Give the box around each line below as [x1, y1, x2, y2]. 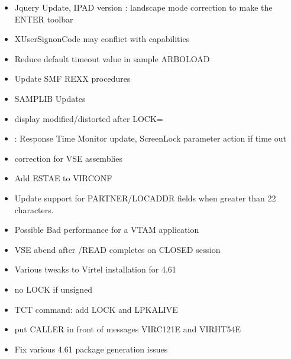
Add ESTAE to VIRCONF [14, 172, 112, 184]
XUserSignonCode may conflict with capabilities [14, 33, 190, 45]
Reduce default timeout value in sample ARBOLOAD [14, 52, 210, 65]
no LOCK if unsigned [14, 283, 93, 295]
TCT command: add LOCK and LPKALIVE [14, 303, 178, 315]
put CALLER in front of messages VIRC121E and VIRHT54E [14, 323, 241, 335]
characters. [14, 203, 54, 216]
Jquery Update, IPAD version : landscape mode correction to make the [14, 1, 273, 13]
